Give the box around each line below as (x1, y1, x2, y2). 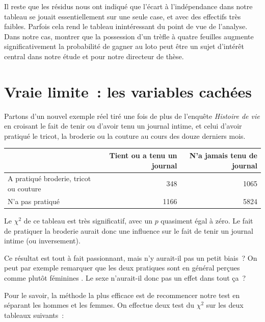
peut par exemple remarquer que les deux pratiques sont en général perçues (4, 262, 240, 273)
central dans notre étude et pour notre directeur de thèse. (4, 51, 184, 61)
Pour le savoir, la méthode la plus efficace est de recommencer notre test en (4, 289, 240, 300)
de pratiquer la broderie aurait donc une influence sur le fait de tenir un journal (4, 225, 253, 236)
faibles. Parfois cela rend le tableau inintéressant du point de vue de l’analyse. (4, 21, 248, 32)
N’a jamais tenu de (189, 150, 257, 160)
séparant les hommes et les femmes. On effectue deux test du (4, 300, 194, 310)
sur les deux (206, 300, 244, 310)
